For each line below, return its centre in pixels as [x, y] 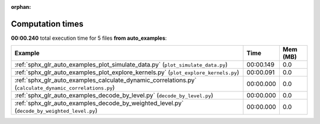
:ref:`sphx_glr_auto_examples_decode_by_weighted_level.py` [99, 103]
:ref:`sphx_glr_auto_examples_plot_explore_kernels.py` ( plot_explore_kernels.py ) [127, 72]
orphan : [21, 7]
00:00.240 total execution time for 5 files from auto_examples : [89, 38]
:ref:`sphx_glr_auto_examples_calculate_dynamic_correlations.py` [105, 80]
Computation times [47, 24]
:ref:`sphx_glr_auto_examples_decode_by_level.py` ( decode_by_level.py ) [114, 96]
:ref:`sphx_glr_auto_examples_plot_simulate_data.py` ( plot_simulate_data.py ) [121, 65]
